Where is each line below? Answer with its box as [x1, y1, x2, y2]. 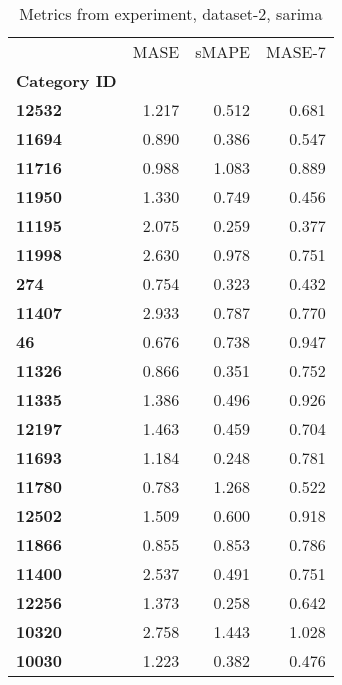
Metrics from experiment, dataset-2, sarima [19, 2, 323, 25]
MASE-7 [266, 40, 326, 63]
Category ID [16, 69, 117, 92]
